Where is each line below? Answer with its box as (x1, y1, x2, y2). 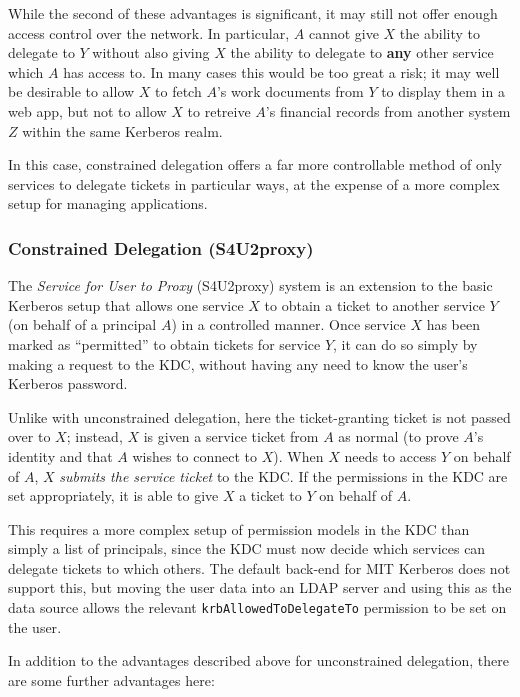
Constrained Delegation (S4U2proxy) (8, 235, 314, 260)
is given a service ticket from (143, 426, 319, 447)
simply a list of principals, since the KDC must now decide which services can (8, 538, 486, 559)
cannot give (308, 22, 379, 43)
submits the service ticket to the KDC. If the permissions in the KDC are (59, 465, 508, 486)
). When (273, 445, 324, 466)
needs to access (344, 445, 437, 466)
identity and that (8, 445, 113, 466)
